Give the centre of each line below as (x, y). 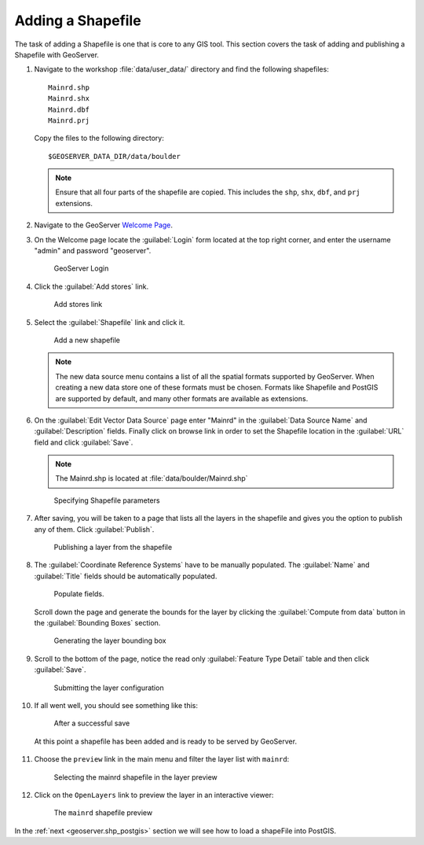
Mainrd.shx (69, 99)
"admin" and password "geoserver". (93, 251)
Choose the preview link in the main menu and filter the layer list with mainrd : (162, 759)
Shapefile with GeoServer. (57, 54)
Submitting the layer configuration (109, 688)
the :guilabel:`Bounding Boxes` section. (97, 623)
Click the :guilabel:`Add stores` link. (91, 286)
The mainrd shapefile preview (103, 813)
